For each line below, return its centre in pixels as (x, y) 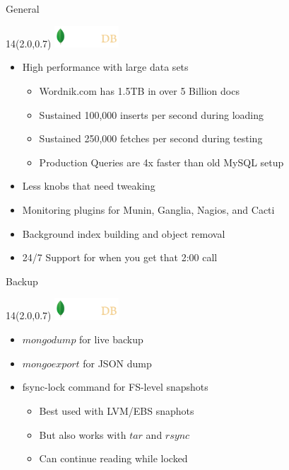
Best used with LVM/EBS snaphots (117, 410)
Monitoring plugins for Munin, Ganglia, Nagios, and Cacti (148, 209)
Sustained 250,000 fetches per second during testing (151, 138)
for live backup (111, 339)
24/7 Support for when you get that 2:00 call (120, 257)
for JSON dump (117, 363)
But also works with (83, 434)
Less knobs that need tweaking (89, 186)
